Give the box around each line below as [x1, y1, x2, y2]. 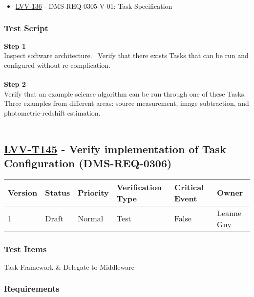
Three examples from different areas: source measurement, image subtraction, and [4, 98, 249, 108]
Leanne [217, 207, 242, 218]
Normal [78, 213, 104, 224]
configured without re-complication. [4, 60, 110, 70]
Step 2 [4, 79, 26, 89]
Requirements [4, 282, 60, 295]
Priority [78, 187, 109, 198]
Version [8, 187, 38, 198]
